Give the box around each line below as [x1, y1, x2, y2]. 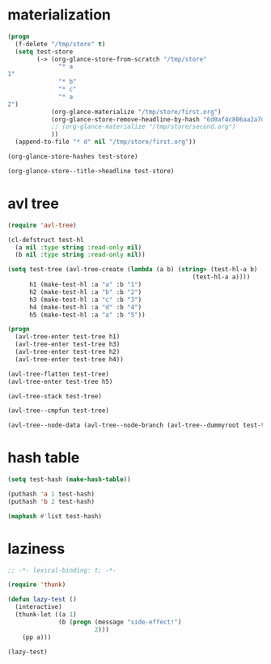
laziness [7, 539, 66, 558]
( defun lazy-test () [7, 595, 78, 604]
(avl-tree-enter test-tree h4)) [15, 355, 125, 364]
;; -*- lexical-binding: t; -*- [7, 566, 116, 574]
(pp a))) [22, 633, 52, 641]
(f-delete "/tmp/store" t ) [15, 40, 106, 48]
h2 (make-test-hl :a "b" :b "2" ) [28, 287, 142, 296]
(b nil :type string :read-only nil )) [15, 251, 146, 259]
